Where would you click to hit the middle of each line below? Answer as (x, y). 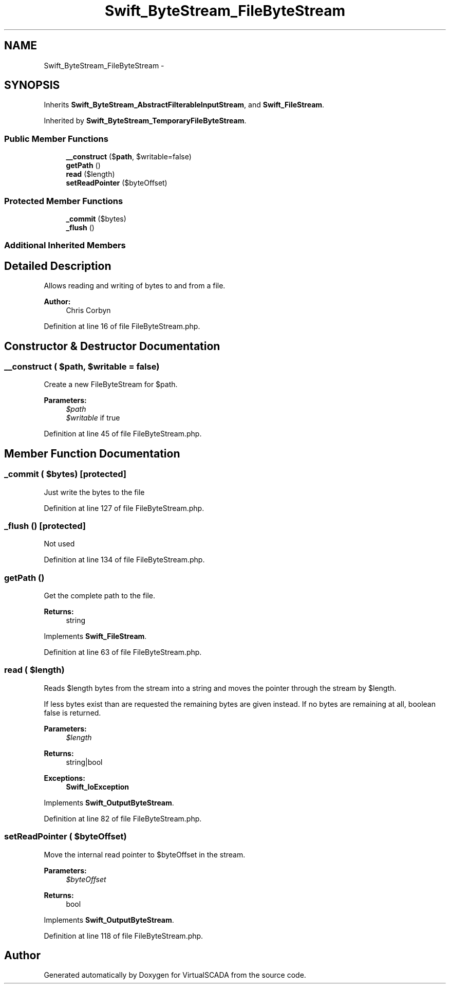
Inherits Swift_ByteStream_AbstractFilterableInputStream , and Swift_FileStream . (184, 105)
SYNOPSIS (32, 85)
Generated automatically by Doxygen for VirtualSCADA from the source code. (175, 975)
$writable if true (93, 418)
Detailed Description (58, 266)
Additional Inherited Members (65, 245)
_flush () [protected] (45, 526)
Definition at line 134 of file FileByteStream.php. (124, 560)
